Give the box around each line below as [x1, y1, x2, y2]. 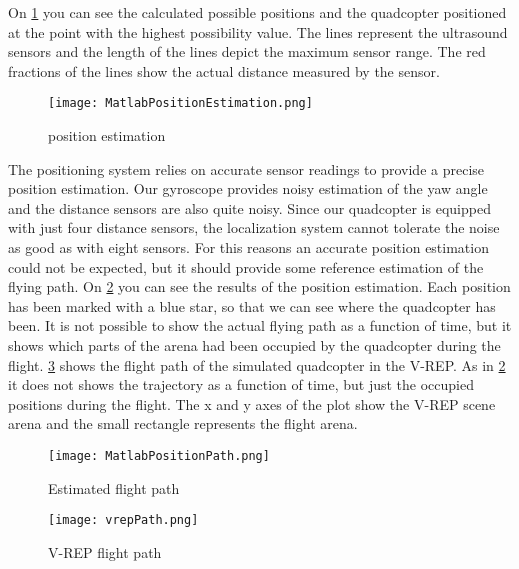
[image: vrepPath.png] [48, 513, 199, 528]
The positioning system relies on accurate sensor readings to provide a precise [8, 158, 485, 179]
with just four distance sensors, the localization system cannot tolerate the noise [8, 217, 500, 238]
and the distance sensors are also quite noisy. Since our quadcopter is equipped [8, 197, 491, 218]
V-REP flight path [48, 541, 162, 562]
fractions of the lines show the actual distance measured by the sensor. [8, 60, 440, 81]
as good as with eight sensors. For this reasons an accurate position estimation [8, 237, 489, 257]
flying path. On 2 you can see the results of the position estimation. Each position [8, 276, 511, 297]
